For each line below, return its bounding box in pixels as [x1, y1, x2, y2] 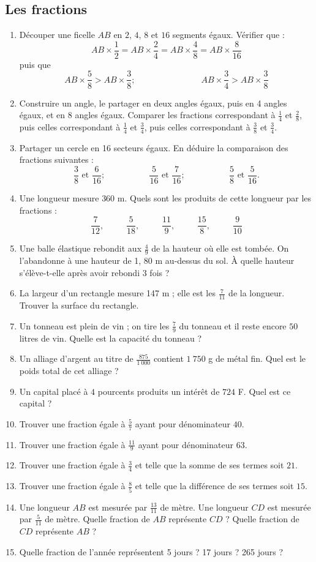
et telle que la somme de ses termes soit [135, 459, 284, 471]
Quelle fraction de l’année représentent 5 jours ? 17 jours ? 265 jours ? [19, 545, 284, 558]
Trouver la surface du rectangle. [19, 299, 139, 312]
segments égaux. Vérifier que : [172, 28, 285, 41]
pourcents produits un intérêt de [97, 384, 220, 397]
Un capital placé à [19, 384, 88, 397]
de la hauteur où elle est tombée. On [151, 242, 289, 255]
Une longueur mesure [19, 192, 99, 204]
